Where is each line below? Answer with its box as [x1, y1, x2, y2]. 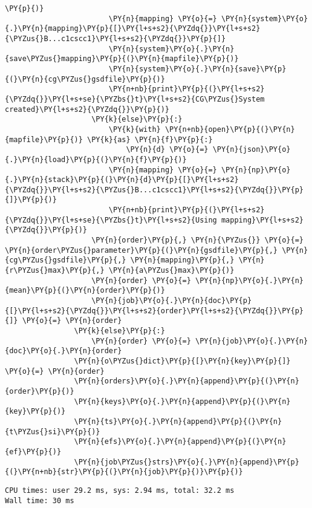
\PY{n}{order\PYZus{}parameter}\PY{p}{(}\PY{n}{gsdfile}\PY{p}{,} [5, 246, 278, 255]
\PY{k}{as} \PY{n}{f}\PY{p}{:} [87, 135, 213, 144]
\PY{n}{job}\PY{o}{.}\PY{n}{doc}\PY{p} [91, 296, 252, 305]
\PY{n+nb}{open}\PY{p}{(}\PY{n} [164, 125, 295, 134]
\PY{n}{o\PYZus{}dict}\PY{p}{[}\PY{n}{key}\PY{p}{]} [74, 356, 291, 365]
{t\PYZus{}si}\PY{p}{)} [5, 427, 100, 436]
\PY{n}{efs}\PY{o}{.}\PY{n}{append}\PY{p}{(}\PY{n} [74, 437, 287, 446]
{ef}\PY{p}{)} [5, 447, 62, 456]
